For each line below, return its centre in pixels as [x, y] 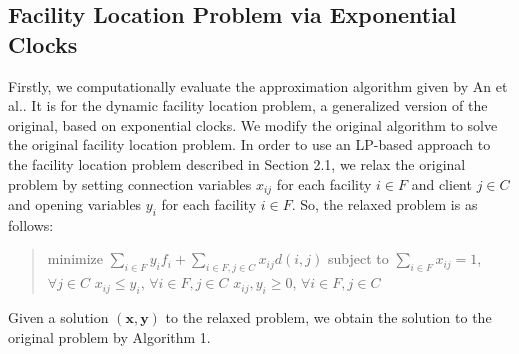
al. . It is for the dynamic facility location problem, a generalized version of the [248, 105]
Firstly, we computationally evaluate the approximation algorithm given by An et [258, 85]
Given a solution [58, 317]
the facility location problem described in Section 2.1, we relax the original [237, 163]
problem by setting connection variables [130, 183]
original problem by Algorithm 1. [109, 336]
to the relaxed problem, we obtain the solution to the [328, 317]
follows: [31, 224]
